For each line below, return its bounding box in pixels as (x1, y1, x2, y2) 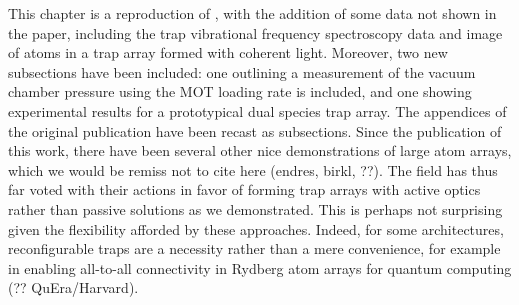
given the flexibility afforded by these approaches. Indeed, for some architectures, (8, 218, 504, 239)
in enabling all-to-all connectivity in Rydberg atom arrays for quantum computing (8, 257, 512, 278)
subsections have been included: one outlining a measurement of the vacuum (8, 61, 476, 82)
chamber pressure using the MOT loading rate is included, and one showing (8, 81, 472, 102)
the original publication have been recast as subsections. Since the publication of (8, 120, 502, 141)
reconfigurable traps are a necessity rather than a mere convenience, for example (8, 238, 501, 259)
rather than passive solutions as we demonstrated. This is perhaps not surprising (8, 198, 503, 219)
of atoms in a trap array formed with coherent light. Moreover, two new (8, 42, 448, 63)
